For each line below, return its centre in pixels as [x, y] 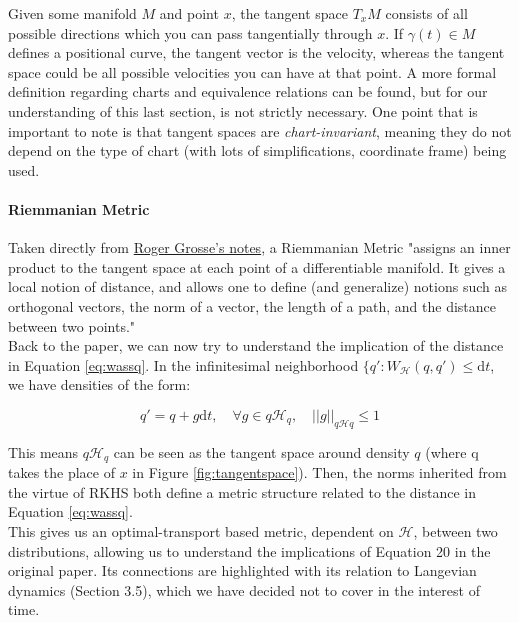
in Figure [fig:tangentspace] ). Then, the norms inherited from [319, 472]
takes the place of [62, 472]
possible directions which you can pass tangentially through [190, 32]
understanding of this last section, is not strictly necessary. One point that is [243, 110]
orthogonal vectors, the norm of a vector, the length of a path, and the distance [252, 305]
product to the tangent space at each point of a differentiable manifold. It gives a [257, 266]
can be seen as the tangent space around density [261, 451]
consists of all [426, 13]
